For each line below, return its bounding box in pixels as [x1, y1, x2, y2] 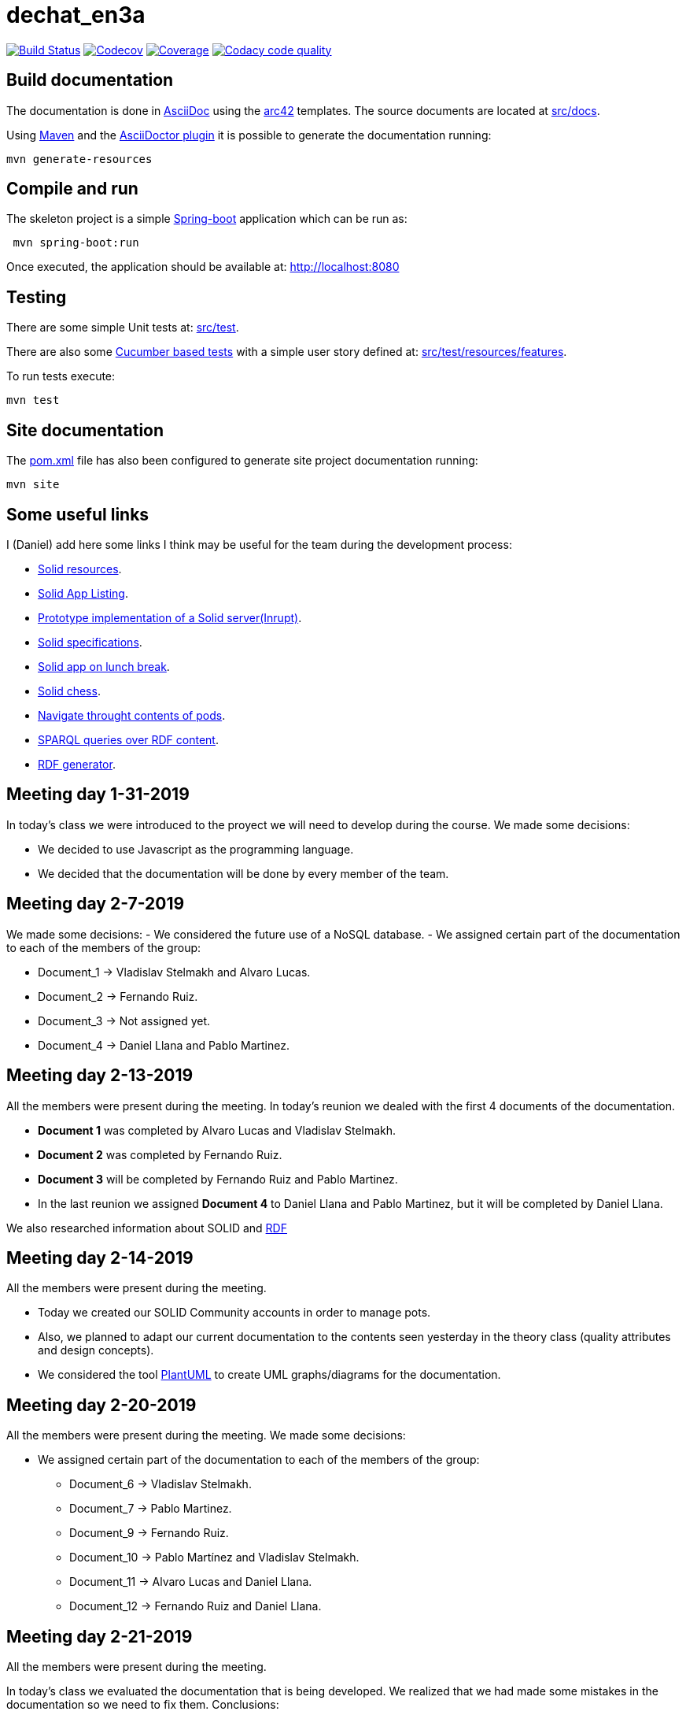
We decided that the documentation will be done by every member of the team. [38, 866, 449, 880]
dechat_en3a [6, 2, 146, 28]
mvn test [6, 394, 60, 407]
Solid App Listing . [38, 586, 128, 600]
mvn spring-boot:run [13, 236, 139, 250]
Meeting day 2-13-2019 [6, 1065, 194, 1086]
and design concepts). [38, 1343, 154, 1358]
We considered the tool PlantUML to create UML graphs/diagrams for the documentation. [38, 1368, 501, 1382]
